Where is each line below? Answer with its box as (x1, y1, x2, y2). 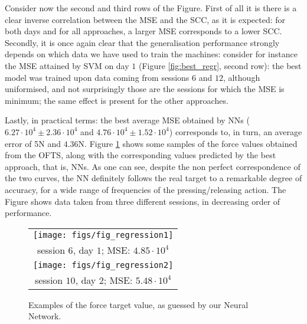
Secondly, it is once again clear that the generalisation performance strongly (5, 36, 280, 48)
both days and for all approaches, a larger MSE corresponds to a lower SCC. (5, 25, 282, 37)
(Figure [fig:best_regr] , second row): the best (138, 59, 302, 71)
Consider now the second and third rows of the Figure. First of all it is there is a (5, 2, 297, 14)
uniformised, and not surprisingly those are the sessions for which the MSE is (5, 83, 285, 95)
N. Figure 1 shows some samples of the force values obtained (78, 137, 298, 149)
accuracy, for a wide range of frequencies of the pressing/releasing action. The (5, 183, 286, 195)
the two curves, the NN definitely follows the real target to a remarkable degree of (5, 172, 302, 184)
